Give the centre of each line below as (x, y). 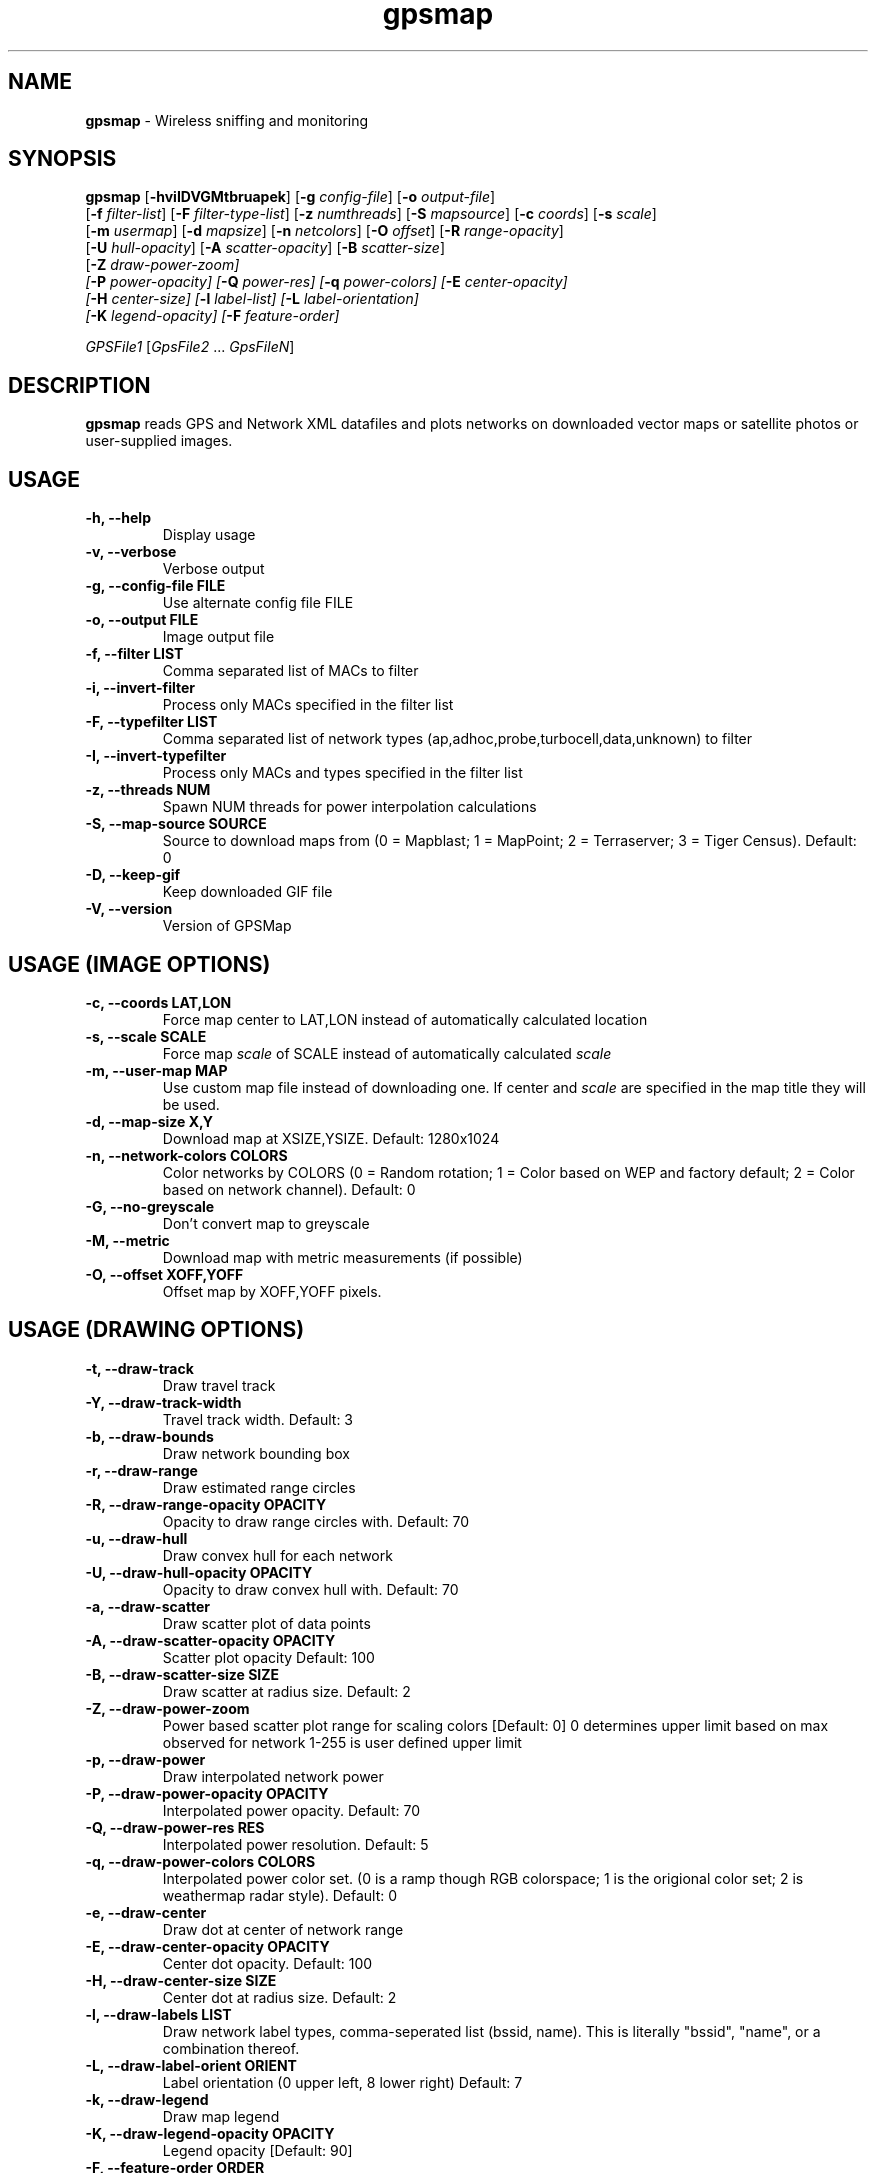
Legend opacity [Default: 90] (257, 2150)
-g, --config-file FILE (155, 586)
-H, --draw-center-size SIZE (181, 1980)
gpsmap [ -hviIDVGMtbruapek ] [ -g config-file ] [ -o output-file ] (290, 197)
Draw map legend (221, 2116)
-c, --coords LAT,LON (158, 1002)
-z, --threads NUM (148, 790)
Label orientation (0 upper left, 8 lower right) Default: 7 (342, 2082)
